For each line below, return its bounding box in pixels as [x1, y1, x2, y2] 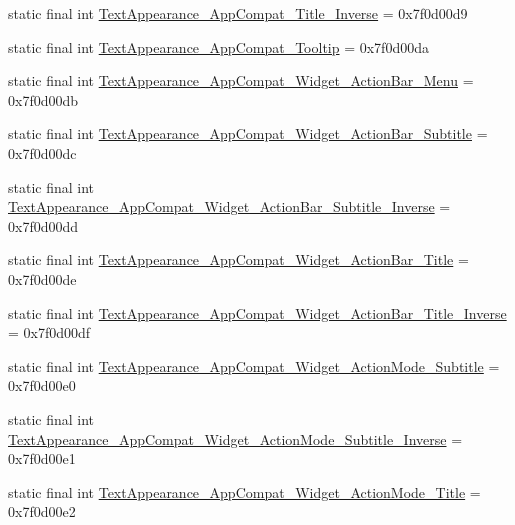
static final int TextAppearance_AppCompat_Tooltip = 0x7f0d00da [8, 36, 429, 57]
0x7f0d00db [8, 89, 79, 110]
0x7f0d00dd [8, 215, 79, 236]
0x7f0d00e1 [8, 448, 76, 469]
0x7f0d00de [8, 268, 77, 289]
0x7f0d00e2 [8, 501, 76, 522]
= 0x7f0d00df [8, 322, 91, 343]
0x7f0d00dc [8, 142, 77, 163]
